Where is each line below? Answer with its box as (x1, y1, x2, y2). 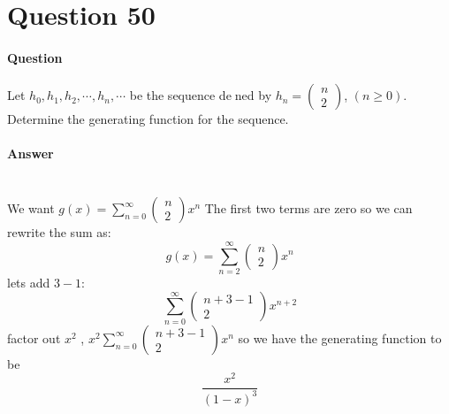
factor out (7, 328, 61, 347)
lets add (7, 272, 50, 291)
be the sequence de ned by (129, 86, 272, 104)
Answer (7, 144, 54, 163)
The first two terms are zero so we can (204, 199, 413, 218)
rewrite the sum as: (7, 223, 111, 241)
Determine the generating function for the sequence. (7, 110, 289, 128)
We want (7, 199, 55, 218)
